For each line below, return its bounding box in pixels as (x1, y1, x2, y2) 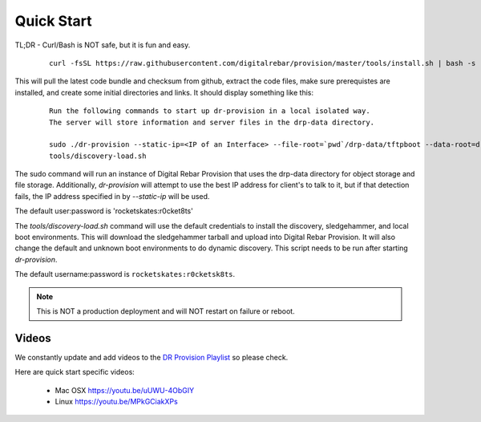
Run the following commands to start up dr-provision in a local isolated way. (49, 107, 370, 116)
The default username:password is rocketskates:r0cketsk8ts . (14, 270, 236, 279)
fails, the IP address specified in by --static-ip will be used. (14, 191, 210, 201)
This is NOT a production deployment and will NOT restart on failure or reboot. (36, 306, 296, 316)
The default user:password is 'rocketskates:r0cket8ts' (14, 206, 194, 216)
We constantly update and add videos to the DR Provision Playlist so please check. (14, 352, 289, 362)
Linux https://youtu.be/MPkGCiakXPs (55, 397, 178, 407)
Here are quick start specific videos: (14, 367, 135, 377)
